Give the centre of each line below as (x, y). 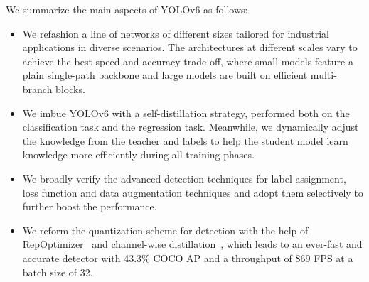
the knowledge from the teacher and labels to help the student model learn (185, 140)
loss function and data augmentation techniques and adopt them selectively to (193, 192)
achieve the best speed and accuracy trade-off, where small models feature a (188, 61)
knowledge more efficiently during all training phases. (138, 154)
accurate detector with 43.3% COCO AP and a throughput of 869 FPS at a (188, 257)
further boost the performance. (90, 206)
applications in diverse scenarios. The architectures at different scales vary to (190, 47)
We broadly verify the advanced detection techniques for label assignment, (184, 178)
